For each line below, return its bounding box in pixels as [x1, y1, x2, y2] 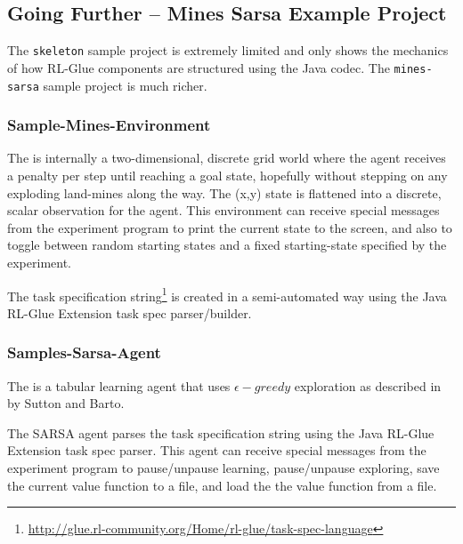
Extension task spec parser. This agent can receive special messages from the [7, 441, 426, 460]
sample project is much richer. [43, 76, 207, 94]
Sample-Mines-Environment [7, 114, 211, 136]
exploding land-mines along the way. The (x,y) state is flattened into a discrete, [7, 183, 442, 202]
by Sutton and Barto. [7, 394, 125, 412]
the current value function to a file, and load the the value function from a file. [7, 476, 437, 494]
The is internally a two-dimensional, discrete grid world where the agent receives [7, 148, 446, 167]
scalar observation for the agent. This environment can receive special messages [7, 201, 440, 220]
